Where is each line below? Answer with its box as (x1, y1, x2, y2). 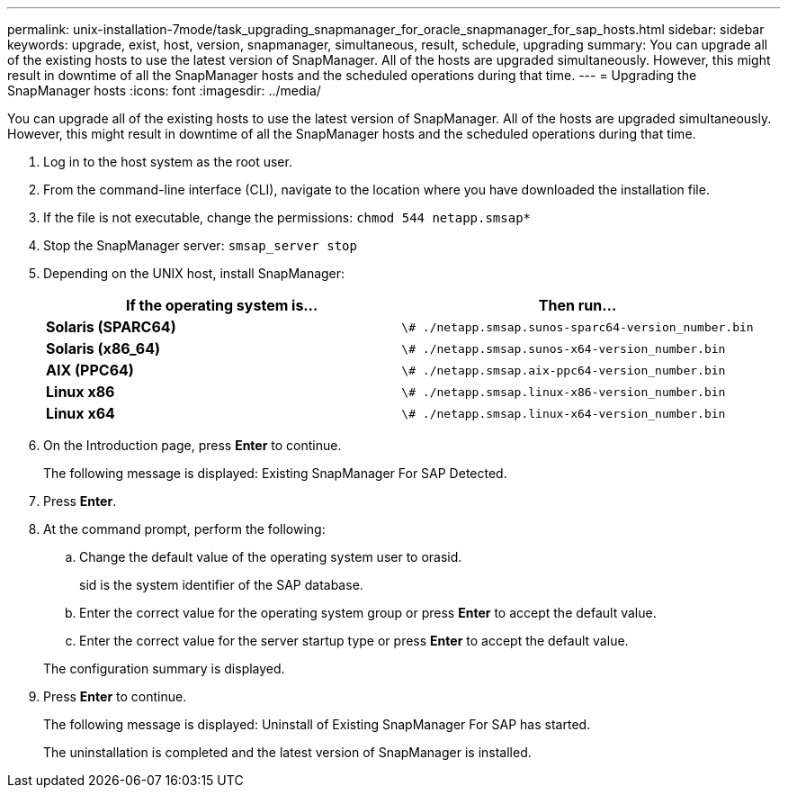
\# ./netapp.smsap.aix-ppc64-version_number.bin (401, 363, 726, 377)
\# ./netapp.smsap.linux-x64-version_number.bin (401, 406, 726, 420)
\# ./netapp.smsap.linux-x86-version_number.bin (401, 384, 726, 399)
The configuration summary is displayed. (43, 661, 285, 676)
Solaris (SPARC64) (46, 318, 176, 336)
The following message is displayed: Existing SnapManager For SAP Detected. (43, 465, 507, 481)
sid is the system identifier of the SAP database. (79, 577, 363, 592)
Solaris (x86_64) (46, 339, 161, 357)
